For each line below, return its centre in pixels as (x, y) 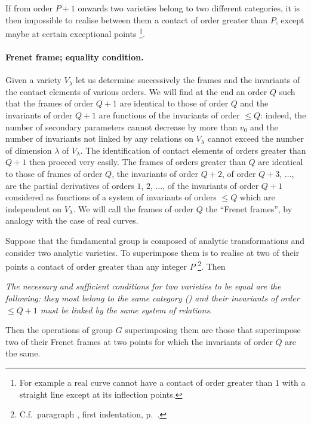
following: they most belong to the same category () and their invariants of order (153, 298)
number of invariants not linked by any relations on (99, 138)
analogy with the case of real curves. (72, 220)
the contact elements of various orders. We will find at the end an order (136, 91)
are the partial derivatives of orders (70, 185)
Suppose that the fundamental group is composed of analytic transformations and (155, 240)
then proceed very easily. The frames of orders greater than (137, 162)
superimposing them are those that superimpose (213, 330)
